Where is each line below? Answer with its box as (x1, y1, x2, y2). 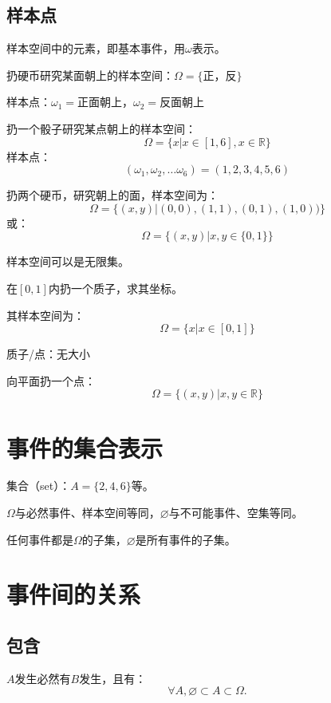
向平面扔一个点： (6, 372, 96, 389)
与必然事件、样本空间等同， (14, 504, 160, 521)
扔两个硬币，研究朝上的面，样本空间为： (6, 187, 219, 203)
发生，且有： (79, 669, 147, 686)
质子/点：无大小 (6, 346, 90, 362)
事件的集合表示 (6, 431, 164, 464)
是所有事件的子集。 (135, 531, 236, 547)
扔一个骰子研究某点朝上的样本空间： (6, 120, 196, 136)
